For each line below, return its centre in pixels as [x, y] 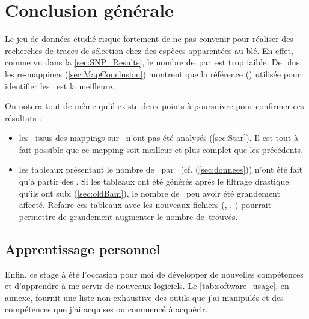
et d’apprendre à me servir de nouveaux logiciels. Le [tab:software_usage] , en [147, 286]
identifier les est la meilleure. [60, 85]
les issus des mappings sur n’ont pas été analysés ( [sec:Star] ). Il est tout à [158, 138]
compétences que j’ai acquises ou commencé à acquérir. [106, 309]
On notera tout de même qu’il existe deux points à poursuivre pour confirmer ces [154, 106]
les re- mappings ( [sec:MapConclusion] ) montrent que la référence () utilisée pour [153, 73]
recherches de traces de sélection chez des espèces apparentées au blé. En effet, [149, 50]
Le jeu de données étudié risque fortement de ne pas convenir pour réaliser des [149, 39]
